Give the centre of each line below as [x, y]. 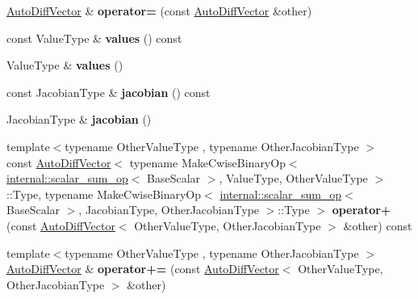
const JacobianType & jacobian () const [109, 92]
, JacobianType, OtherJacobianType [169, 210]
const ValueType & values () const [94, 38]
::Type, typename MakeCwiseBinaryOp [104, 194]
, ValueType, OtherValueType [293, 178]
